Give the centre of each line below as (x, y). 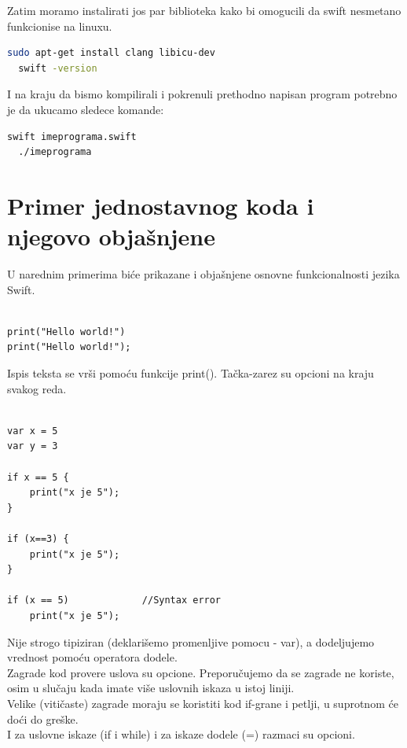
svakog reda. (37, 388)
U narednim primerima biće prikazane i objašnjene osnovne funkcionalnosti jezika (203, 274)
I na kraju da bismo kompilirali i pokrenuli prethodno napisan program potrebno (202, 94)
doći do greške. (43, 719)
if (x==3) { (38, 538)
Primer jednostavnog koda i (161, 205)
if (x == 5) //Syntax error (114, 601)
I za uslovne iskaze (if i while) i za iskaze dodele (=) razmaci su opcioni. (181, 734)
